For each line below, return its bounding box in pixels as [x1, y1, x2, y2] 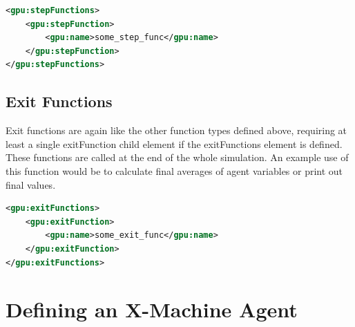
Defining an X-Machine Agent [6, 295, 298, 324]
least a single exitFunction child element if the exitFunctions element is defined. [6, 136, 343, 151]
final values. [6, 177, 56, 191]
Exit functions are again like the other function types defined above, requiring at [6, 123, 347, 138]
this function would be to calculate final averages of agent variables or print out [6, 163, 343, 178]
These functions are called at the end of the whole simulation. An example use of [6, 150, 349, 165]
